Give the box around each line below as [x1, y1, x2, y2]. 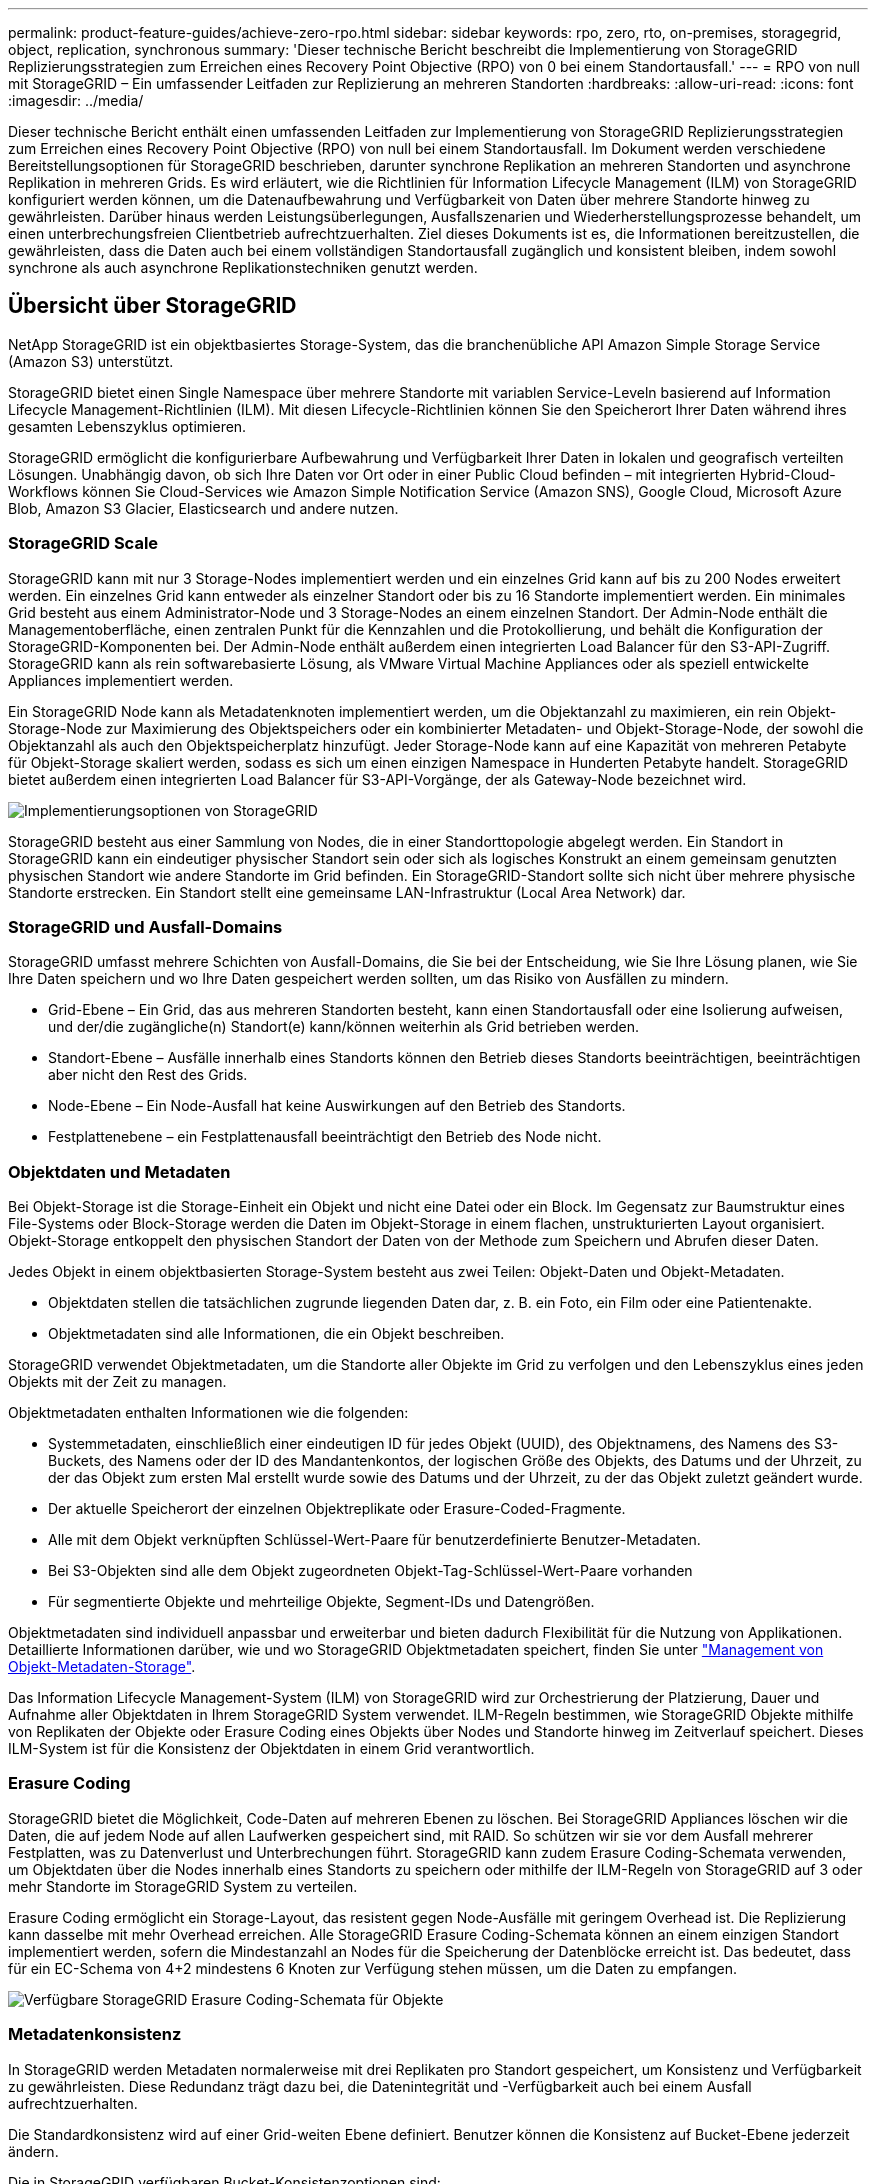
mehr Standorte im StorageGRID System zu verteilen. [8, 1877, 358, 1895]
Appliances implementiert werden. [8, 671, 234, 689]
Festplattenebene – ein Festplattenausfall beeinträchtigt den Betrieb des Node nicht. [48, 1128, 602, 1146]
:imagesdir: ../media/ [8, 92, 144, 109]
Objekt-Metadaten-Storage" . [8, 1658, 196, 1676]
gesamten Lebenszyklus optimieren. [8, 417, 247, 435]
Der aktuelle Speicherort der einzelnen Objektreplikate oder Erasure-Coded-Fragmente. [48, 1500, 626, 1518]
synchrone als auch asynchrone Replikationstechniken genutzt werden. [8, 259, 478, 276]
